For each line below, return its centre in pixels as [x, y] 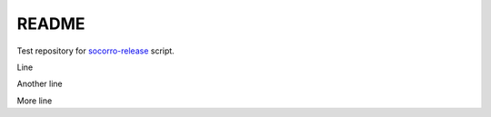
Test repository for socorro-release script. [95, 51]
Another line [40, 84]
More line [35, 101]
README [51, 24]
